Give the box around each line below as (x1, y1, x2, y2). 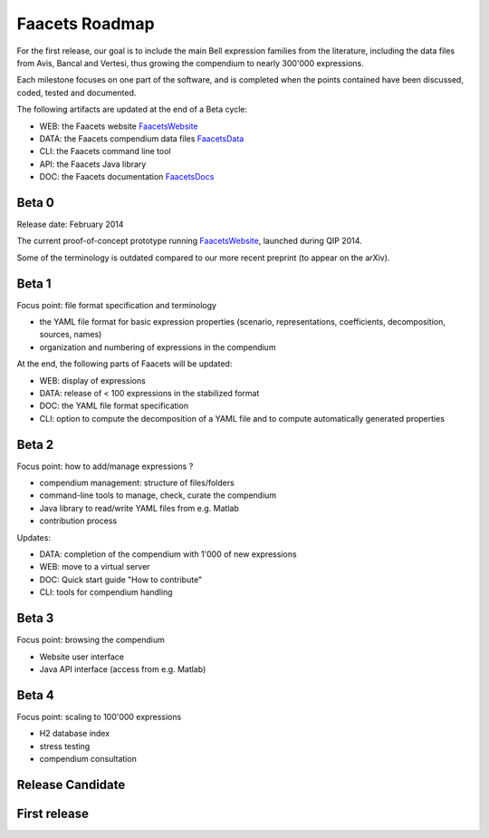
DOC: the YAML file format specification (39, 400, 189, 412)
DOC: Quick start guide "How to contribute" (39, 574, 203, 585)
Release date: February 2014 (16, 219, 124, 229)
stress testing (39, 740, 91, 752)
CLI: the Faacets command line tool (39, 146, 171, 157)
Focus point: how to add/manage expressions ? (16, 461, 194, 472)
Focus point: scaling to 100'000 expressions (16, 711, 182, 722)
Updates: (16, 531, 52, 543)
